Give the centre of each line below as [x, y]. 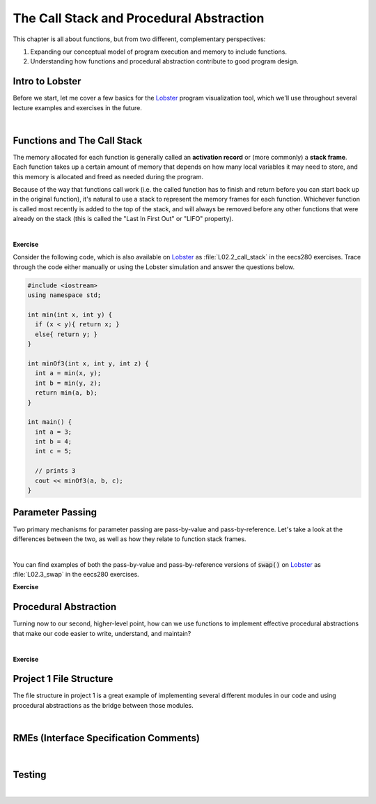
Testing [30, 774]
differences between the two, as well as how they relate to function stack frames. [130, 539]
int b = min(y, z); [68, 383]
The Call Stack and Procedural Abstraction [139, 18]
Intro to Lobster [47, 81]
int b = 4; [54, 442]
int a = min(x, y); [68, 373]
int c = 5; [54, 451]
